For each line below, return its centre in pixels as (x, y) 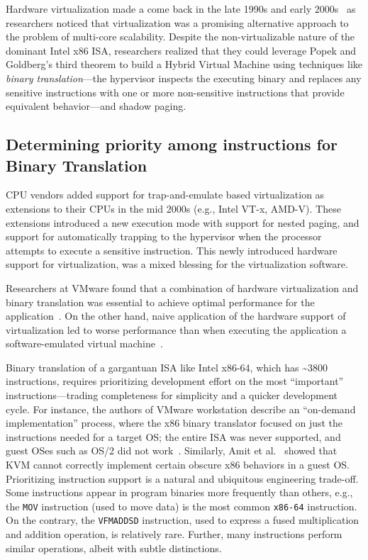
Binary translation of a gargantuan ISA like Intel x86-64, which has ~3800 (167, 367)
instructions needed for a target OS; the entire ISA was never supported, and (173, 436)
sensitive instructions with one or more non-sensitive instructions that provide (175, 92)
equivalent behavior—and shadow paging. (96, 106)
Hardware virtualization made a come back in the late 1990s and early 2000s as (181, 9)
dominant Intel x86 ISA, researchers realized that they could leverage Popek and (181, 50)
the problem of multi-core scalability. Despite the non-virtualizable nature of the (180, 37)
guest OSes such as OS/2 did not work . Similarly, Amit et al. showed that (172, 450)
